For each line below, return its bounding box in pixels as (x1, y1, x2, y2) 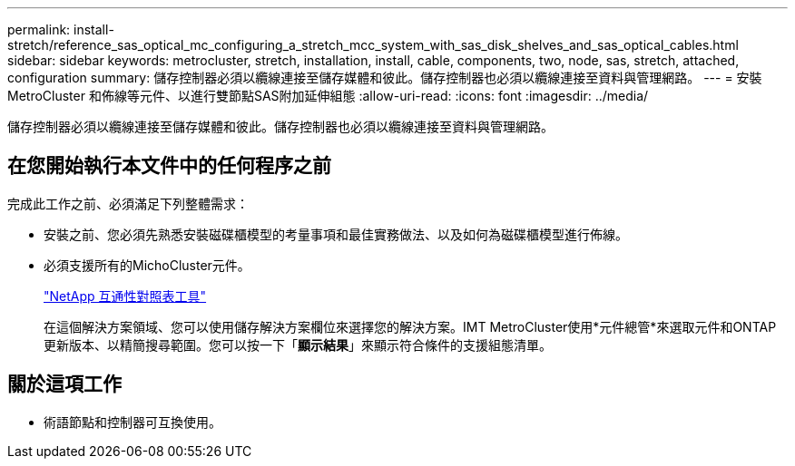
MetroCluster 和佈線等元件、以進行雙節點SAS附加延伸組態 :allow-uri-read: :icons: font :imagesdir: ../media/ (7, 88, 649, 103)
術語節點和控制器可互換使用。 (44, 413, 221, 430)
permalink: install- (7, 22, 114, 37)
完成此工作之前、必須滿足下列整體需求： (7, 195, 249, 211)
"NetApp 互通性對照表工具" (44, 287, 207, 304)
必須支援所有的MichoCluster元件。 (44, 257, 250, 273)
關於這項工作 (7, 373, 122, 396)
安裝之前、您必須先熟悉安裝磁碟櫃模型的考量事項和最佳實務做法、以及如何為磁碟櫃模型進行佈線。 (44, 226, 628, 242)
